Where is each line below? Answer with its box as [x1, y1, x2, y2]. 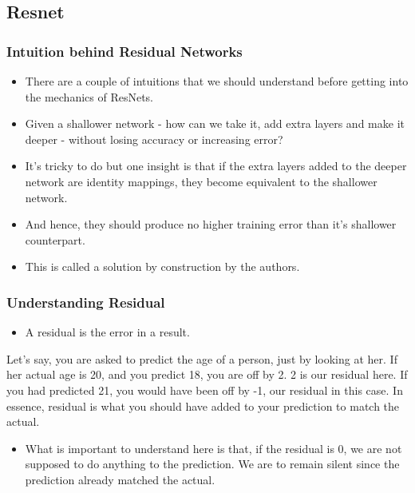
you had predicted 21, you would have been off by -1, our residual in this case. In [6, 381, 403, 398]
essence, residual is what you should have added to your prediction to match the [6, 397, 400, 414]
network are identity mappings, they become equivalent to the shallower [25, 173, 377, 189]
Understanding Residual [6, 292, 165, 312]
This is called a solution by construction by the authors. [25, 258, 300, 275]
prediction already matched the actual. [25, 471, 215, 487]
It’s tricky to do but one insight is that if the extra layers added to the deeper [25, 157, 407, 174]
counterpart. [25, 231, 85, 248]
